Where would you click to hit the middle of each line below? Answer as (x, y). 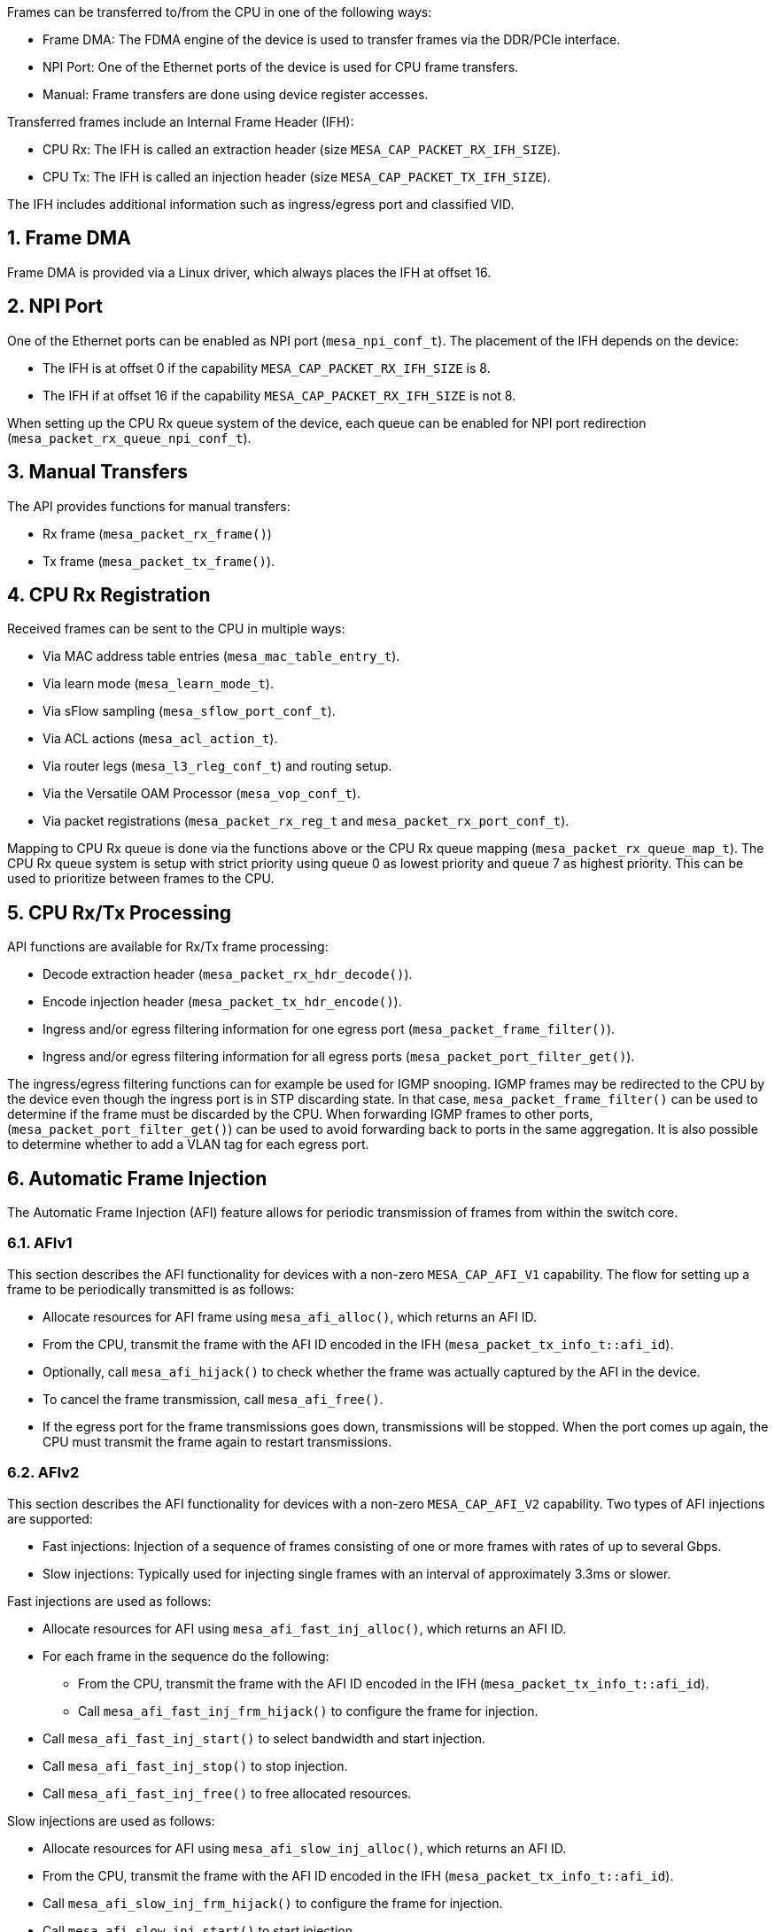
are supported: (50, 1518)
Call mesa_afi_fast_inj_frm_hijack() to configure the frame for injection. (308, 1711)
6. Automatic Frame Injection (137, 1178)
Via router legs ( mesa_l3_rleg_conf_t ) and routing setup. (217, 766)
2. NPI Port (55, 306)
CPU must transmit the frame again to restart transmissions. (217, 1441)
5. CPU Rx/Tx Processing (119, 912)
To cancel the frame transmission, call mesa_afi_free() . (213, 1399)
